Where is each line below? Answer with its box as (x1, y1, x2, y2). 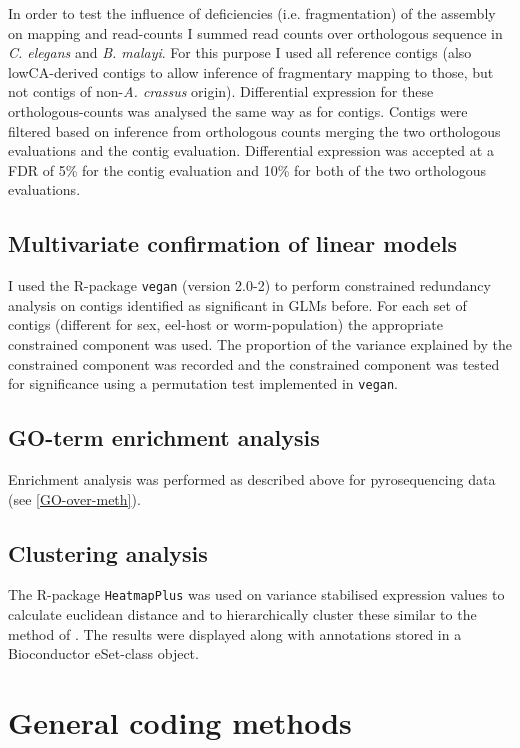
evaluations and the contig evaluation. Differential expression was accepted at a (8, 140, 494, 161)
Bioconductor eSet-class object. (8, 643, 199, 664)
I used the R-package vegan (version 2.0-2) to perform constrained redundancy (8, 275, 491, 296)
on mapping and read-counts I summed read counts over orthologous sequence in (8, 22, 503, 43)
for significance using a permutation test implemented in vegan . (8, 373, 399, 394)
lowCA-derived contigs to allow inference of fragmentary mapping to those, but (8, 61, 494, 82)
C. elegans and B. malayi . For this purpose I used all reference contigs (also (8, 42, 472, 63)
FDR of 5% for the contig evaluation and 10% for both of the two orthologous (8, 159, 486, 180)
